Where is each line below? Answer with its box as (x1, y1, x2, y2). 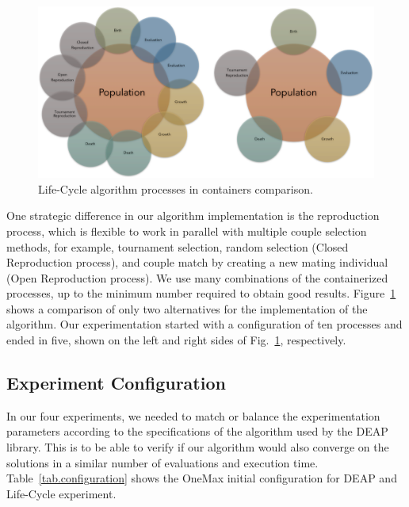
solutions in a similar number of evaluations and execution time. (6, 454, 319, 471)
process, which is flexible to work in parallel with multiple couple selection (6, 222, 367, 239)
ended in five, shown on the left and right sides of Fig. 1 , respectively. (6, 332, 346, 348)
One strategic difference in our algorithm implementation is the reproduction (6, 207, 380, 224)
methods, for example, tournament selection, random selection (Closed (6, 238, 349, 255)
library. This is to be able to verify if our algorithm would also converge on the (6, 439, 389, 455)
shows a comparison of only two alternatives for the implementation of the (6, 300, 368, 317)
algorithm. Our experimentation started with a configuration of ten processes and (6, 316, 403, 332)
